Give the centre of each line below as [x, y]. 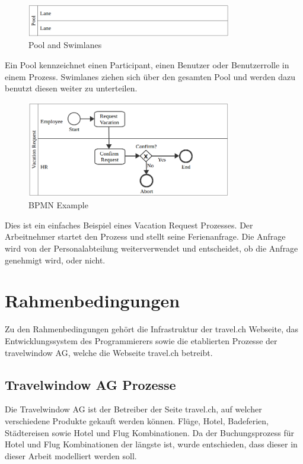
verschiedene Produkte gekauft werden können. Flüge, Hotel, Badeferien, [137, 420]
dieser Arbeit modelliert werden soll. [71, 455]
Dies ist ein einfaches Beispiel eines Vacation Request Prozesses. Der [129, 225]
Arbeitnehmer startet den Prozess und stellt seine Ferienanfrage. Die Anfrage [145, 236]
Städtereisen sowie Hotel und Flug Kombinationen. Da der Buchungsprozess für [150, 432]
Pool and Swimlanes [65, 45]
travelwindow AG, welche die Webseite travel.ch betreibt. [109, 352]
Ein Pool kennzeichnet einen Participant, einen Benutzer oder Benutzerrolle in [147, 65]
